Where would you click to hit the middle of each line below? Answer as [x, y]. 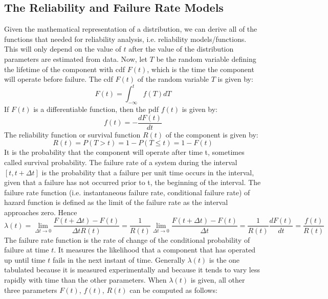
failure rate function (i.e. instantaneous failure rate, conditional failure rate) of [127, 192]
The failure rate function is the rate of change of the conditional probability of [127, 239]
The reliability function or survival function [72, 134]
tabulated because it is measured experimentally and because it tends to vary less [132, 270]
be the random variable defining [206, 59]
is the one [224, 259]
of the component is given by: [212, 134]
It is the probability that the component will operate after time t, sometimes [124, 152]
